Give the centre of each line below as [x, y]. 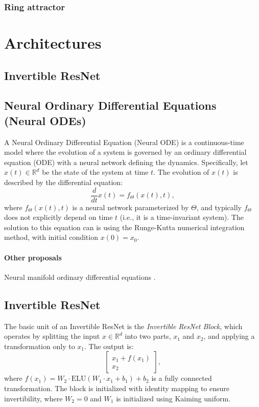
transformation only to [40, 346]
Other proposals [33, 257]
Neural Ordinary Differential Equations [110, 105]
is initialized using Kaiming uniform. [173, 398]
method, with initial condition [51, 237]
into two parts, [148, 336]
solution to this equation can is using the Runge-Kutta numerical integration [124, 227]
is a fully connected [182, 378]
